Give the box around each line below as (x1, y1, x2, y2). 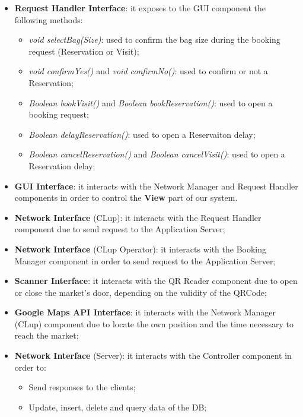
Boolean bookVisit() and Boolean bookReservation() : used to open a (28, 96, 273, 109)
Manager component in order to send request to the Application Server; (14, 254, 276, 267)
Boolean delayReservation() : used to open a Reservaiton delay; (28, 128, 256, 140)
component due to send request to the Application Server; (14, 223, 225, 235)
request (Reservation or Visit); (28, 45, 139, 57)
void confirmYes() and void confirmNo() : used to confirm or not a (28, 65, 268, 77)
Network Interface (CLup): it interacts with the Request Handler (14, 211, 261, 223)
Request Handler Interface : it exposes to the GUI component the (14, 2, 266, 14)
